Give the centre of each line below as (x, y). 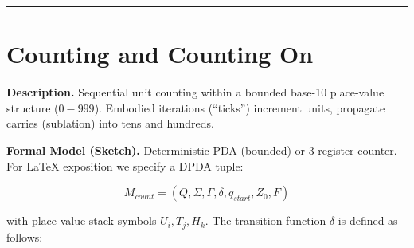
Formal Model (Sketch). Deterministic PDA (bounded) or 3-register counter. (202, 150)
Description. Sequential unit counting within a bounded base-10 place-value (195, 92)
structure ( (33, 107)
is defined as (368, 220)
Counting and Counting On (160, 54)
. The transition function (266, 220)
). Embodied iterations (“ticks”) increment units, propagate (240, 107)
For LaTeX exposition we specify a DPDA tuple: (125, 165)
